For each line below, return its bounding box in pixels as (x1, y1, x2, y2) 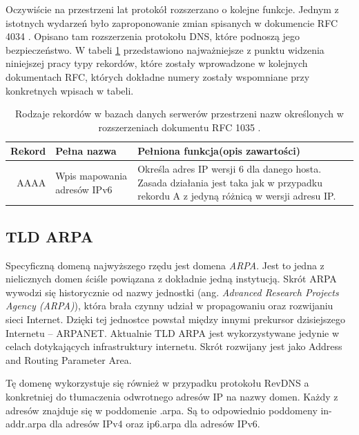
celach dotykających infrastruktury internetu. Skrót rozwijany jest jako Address (6, 339, 342, 354)
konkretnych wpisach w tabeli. (6, 83, 134, 97)
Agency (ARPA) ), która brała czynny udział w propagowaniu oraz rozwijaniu (6, 298, 333, 313)
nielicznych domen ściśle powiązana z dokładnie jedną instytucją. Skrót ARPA (6, 271, 337, 286)
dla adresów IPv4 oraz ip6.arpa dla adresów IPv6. (49, 416, 260, 431)
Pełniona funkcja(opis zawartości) (137, 144, 301, 158)
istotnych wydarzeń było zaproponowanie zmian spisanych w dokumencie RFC (6, 15, 338, 30)
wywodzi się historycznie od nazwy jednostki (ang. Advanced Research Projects (6, 284, 339, 299)
